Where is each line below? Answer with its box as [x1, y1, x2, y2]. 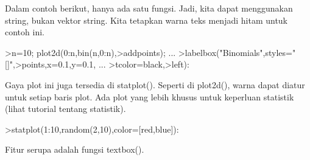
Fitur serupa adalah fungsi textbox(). [5, 143, 144, 156]
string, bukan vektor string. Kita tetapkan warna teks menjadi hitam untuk [5, 13, 288, 26]
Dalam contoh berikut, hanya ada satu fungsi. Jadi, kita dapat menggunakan [5, 2, 293, 14]
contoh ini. [5, 26, 44, 38]
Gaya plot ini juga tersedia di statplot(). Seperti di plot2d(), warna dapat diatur [5, 78, 305, 91]
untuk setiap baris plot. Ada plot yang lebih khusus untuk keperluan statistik [5, 90, 294, 103]
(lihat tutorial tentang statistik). [5, 102, 126, 115]
